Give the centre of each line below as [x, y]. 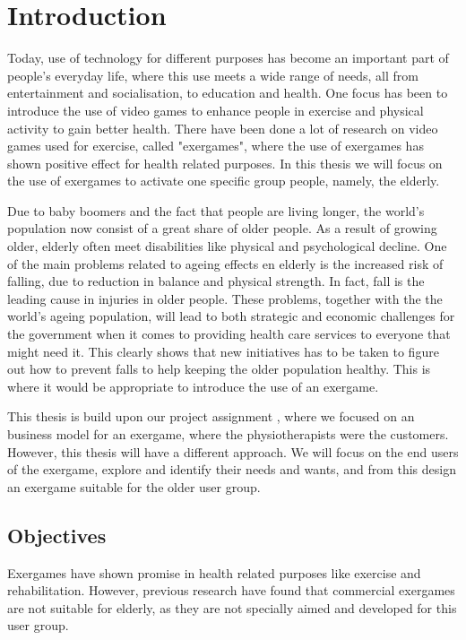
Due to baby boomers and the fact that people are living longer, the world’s [216, 210]
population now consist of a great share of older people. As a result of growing [222, 228]
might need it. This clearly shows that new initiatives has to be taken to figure [223, 351]
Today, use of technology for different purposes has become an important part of [228, 58]
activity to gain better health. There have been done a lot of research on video [223, 128]
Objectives [57, 535]
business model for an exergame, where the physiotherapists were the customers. [228, 434]
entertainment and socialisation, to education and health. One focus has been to [228, 93]
